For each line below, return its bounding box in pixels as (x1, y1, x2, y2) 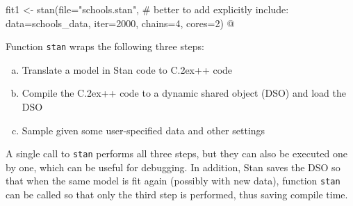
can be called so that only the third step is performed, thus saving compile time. (6, 187, 348, 202)
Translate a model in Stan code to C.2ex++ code (22, 62, 233, 77)
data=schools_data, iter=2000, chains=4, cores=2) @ (6, 15, 235, 30)
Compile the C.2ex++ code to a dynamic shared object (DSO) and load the (22, 86, 346, 100)
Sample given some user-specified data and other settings (22, 122, 265, 137)
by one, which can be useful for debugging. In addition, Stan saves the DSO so (6, 159, 340, 174)
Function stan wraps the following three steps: (6, 39, 204, 54)
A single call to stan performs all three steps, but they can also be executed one (6, 146, 347, 161)
